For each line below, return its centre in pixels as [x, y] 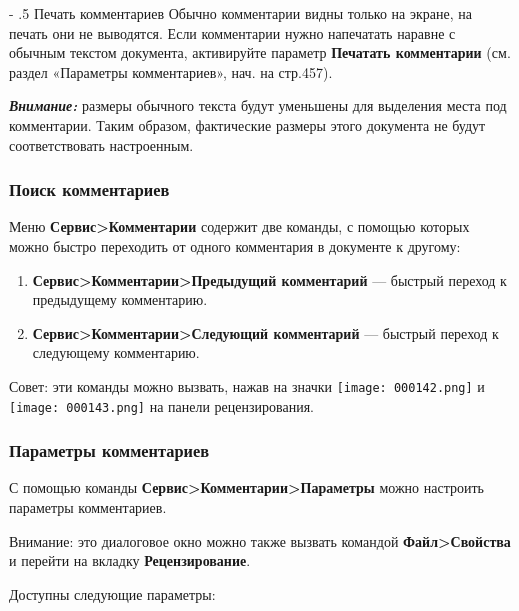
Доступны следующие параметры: [112, 593]
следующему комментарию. [116, 352]
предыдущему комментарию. [120, 299]
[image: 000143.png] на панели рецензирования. [162, 405]
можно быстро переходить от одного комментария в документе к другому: [235, 245]
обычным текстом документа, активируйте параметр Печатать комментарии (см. [260, 52]
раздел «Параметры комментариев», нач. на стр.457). [171, 71]
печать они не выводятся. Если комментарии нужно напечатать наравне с [232, 32]
